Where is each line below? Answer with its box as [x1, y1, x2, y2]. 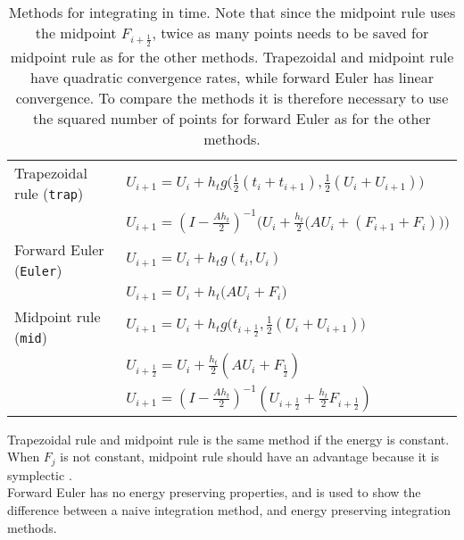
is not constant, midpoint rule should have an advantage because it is [60, 447, 440, 466]
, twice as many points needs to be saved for [152, 22, 429, 43]
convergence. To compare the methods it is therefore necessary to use [15, 87, 449, 108]
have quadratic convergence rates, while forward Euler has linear [30, 66, 434, 87]
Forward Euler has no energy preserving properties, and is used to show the [7, 483, 421, 502]
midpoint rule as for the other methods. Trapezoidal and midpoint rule [10, 46, 454, 67]
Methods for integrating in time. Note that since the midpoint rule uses [8, 2, 456, 22]
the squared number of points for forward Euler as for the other [33, 107, 431, 129]
